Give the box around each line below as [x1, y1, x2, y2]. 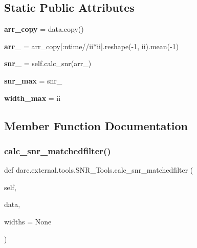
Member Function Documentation [4, 117, 188, 133]
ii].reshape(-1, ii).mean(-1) [97, 40, 179, 51]
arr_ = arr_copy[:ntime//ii [4, 40, 94, 51]
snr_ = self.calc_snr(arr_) [4, 58, 92, 69]
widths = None [4, 216, 52, 226]
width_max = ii [4, 92, 61, 103]
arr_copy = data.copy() [4, 24, 84, 34]
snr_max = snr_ [4, 75, 62, 86]
